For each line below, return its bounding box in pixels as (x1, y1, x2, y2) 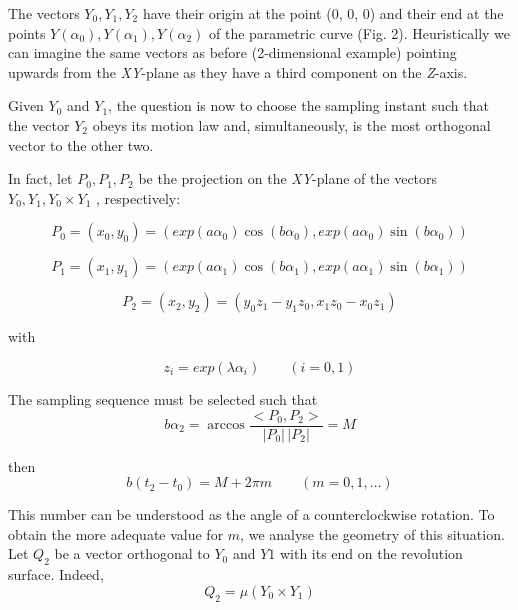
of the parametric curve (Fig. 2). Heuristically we (209, 22, 511, 43)
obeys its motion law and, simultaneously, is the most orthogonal (92, 114, 491, 135)
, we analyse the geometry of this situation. (240, 523, 505, 544)
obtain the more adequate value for (8, 523, 224, 544)
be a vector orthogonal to (54, 543, 210, 564)
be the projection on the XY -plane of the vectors (138, 168, 438, 189)
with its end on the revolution (279, 543, 463, 564)
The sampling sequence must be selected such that (8, 388, 318, 409)
